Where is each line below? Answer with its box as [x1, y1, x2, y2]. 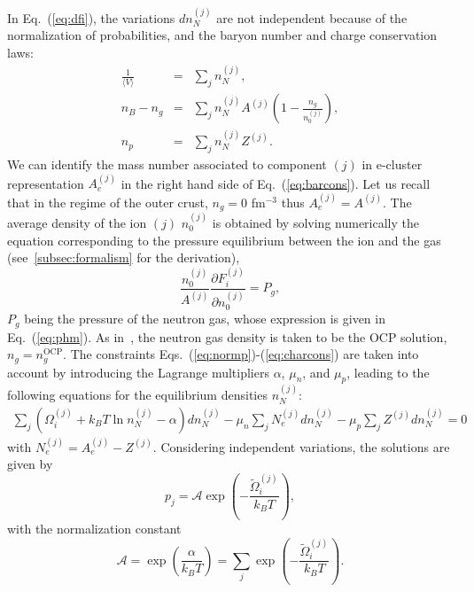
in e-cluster [361, 154, 423, 173]
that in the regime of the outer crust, [7, 192, 208, 211]
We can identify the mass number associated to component [7, 154, 327, 173]
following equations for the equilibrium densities [7, 386, 268, 404]
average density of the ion [7, 213, 147, 231]
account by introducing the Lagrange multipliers [7, 362, 269, 381]
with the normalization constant [7, 519, 182, 538]
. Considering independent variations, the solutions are [152, 437, 450, 456]
